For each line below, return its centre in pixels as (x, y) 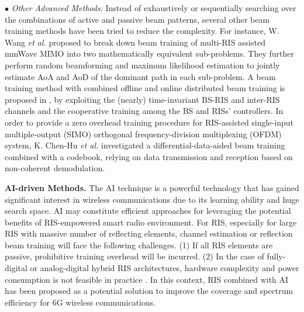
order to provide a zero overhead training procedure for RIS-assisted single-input (149, 122)
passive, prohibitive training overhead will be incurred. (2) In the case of (134, 256)
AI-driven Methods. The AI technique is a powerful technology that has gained (152, 187)
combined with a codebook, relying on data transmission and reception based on (149, 156)
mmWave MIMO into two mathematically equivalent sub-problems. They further (149, 53)
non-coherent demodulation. (55, 168)
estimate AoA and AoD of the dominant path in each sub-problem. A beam (140, 76)
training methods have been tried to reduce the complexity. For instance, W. (142, 31)
